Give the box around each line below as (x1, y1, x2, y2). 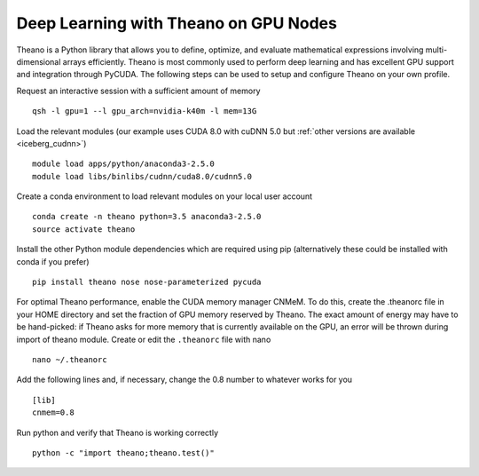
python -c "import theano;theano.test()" (32, 448, 215, 457)
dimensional (16, 56, 61, 67)
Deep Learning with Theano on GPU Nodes (16, 13, 337, 33)
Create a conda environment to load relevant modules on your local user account (16, 191, 313, 202)
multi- (425, 44, 448, 55)
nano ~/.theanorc (32, 354, 107, 364)
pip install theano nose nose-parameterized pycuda (32, 277, 262, 288)
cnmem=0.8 (32, 408, 75, 417)
